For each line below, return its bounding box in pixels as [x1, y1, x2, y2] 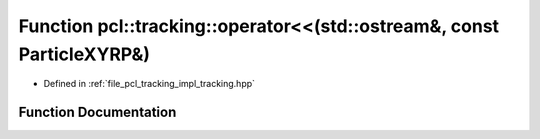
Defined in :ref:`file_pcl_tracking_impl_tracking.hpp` [43, 78, 255, 90]
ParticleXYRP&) [18, 43, 150, 65]
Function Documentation [18, 104, 177, 121]
